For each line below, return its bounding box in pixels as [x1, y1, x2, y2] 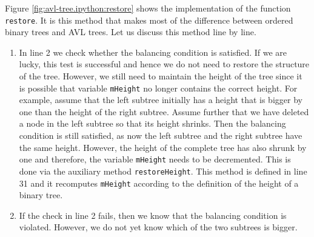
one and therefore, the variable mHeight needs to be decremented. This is [19, 153, 291, 165]
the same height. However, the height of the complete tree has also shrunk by [19, 141, 307, 153]
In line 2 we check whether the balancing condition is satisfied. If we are [19, 45, 287, 58]
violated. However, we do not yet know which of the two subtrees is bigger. [19, 221, 298, 233]
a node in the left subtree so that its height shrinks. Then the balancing [19, 117, 286, 130]
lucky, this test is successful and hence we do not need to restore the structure [19, 58, 310, 70]
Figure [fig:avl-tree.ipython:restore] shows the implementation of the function [5, 2, 291, 14]
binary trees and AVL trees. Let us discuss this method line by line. [5, 25, 256, 38]
